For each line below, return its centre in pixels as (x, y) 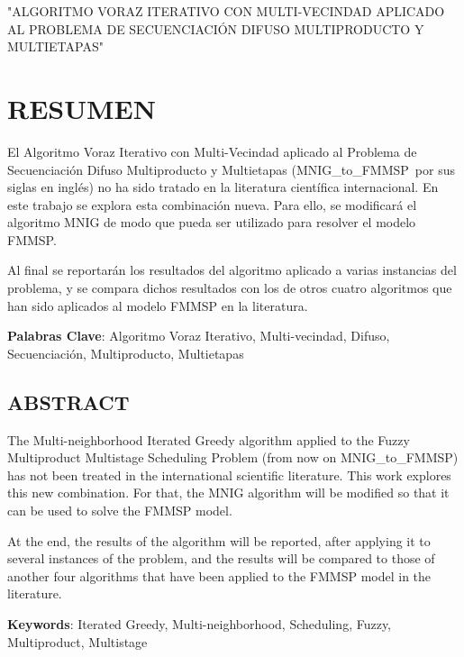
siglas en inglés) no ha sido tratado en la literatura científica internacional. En (223, 187)
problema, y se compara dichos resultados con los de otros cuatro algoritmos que (230, 288)
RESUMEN (82, 108)
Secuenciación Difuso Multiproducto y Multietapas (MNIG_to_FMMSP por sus (231, 169)
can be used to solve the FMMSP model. (120, 511)
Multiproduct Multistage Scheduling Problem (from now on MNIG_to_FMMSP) (233, 457)
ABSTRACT (68, 401)
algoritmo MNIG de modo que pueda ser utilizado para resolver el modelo (212, 222)
